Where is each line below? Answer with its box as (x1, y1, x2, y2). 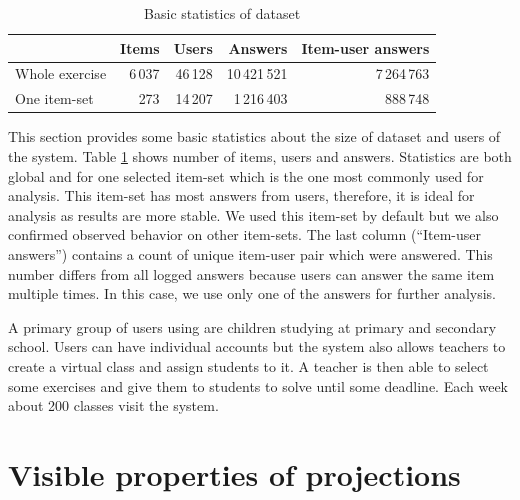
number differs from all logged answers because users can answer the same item (8, 263, 495, 284)
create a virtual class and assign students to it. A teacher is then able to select (8, 355, 489, 376)
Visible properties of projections (8, 453, 461, 494)
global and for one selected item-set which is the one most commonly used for (8, 165, 484, 186)
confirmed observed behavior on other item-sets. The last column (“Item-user (8, 224, 482, 245)
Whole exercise (15, 63, 107, 84)
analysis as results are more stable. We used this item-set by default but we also (8, 204, 499, 225)
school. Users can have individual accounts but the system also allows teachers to (8, 336, 506, 357)
